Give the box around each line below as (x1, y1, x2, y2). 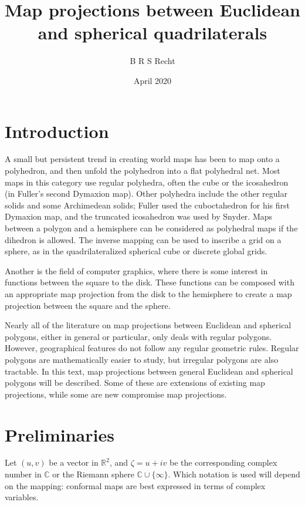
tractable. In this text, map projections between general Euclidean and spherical (5, 365, 293, 377)
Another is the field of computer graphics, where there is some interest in (5, 264, 268, 277)
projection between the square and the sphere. (5, 299, 171, 311)
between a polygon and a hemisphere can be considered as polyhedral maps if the (5, 222, 298, 234)
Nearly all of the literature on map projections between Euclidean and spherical (5, 319, 292, 331)
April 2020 (133, 74, 172, 86)
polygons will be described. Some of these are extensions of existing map (5, 376, 265, 389)
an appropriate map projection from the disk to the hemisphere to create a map (5, 287, 292, 299)
